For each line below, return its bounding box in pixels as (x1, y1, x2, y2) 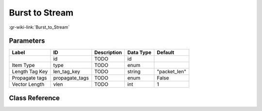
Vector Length (12, 81, 45, 88)
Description (94, 49, 122, 56)
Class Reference (9, 94, 60, 102)
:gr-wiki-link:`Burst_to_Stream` (9, 24, 70, 30)
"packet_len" (157, 68, 186, 75)
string (127, 68, 141, 75)
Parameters (9, 37, 45, 45)
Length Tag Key (12, 68, 48, 75)
